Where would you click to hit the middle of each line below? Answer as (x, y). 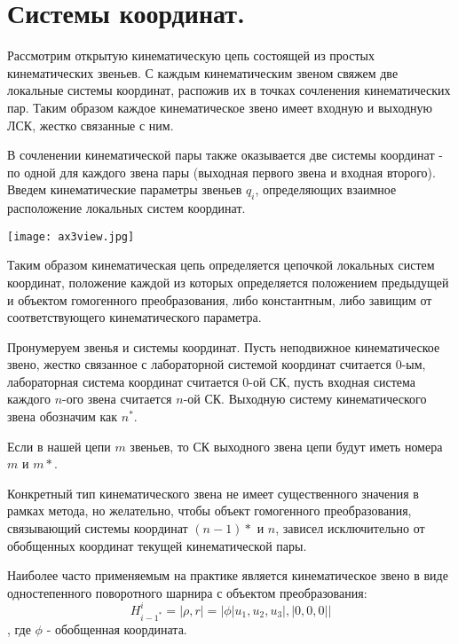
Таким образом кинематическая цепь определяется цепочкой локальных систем (221, 265)
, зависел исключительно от (350, 528)
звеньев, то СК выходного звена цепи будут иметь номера (286, 446)
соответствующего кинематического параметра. (134, 317)
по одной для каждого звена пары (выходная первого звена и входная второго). (221, 172)
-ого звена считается (117, 399)
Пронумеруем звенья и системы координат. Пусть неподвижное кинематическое (224, 346)
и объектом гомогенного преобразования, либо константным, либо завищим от (220, 299)
